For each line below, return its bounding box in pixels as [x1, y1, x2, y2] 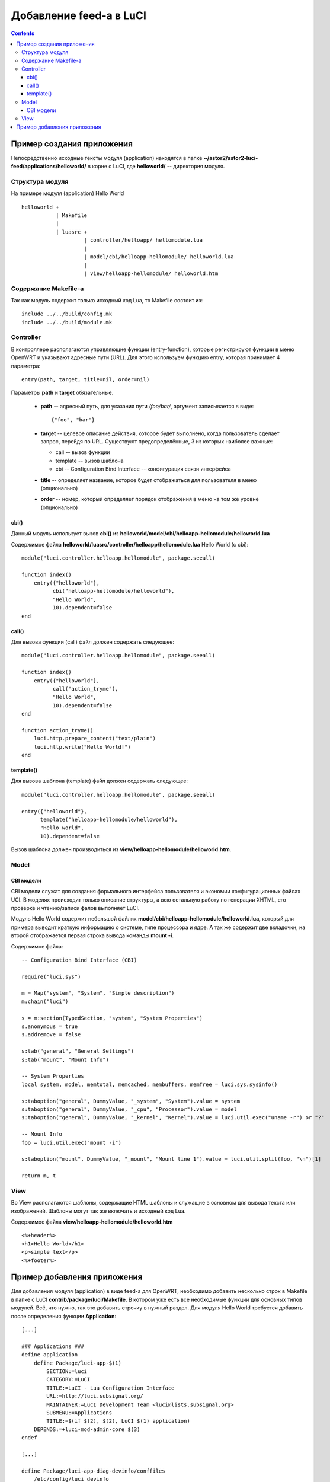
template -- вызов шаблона [55, 457, 124, 464]
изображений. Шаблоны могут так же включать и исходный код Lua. [11, 1207, 186, 1215]
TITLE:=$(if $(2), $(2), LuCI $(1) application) [46, 1417, 191, 1424]
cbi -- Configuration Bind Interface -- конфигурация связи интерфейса [55, 465, 231, 472]
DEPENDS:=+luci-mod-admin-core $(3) [33, 1426, 140, 1433]
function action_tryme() [21, 727, 94, 733]
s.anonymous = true [21, 1023, 78, 1030]
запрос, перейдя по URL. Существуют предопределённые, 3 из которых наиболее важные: [40, 437, 273, 445]
